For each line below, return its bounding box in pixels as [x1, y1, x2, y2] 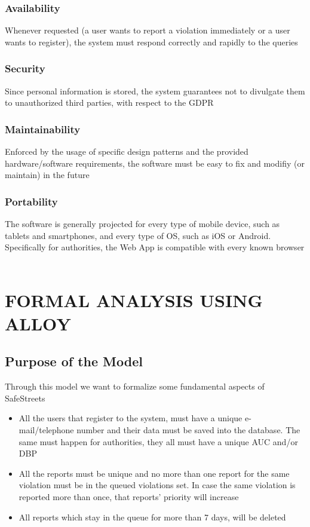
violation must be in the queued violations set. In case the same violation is [19, 479, 296, 491]
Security [5, 61, 45, 76]
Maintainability [5, 121, 81, 136]
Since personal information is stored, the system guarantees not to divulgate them [5, 84, 305, 97]
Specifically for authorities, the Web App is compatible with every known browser [5, 241, 305, 253]
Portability [5, 194, 58, 209]
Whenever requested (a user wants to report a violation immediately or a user [5, 24, 290, 36]
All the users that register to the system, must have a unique [19, 412, 243, 424]
